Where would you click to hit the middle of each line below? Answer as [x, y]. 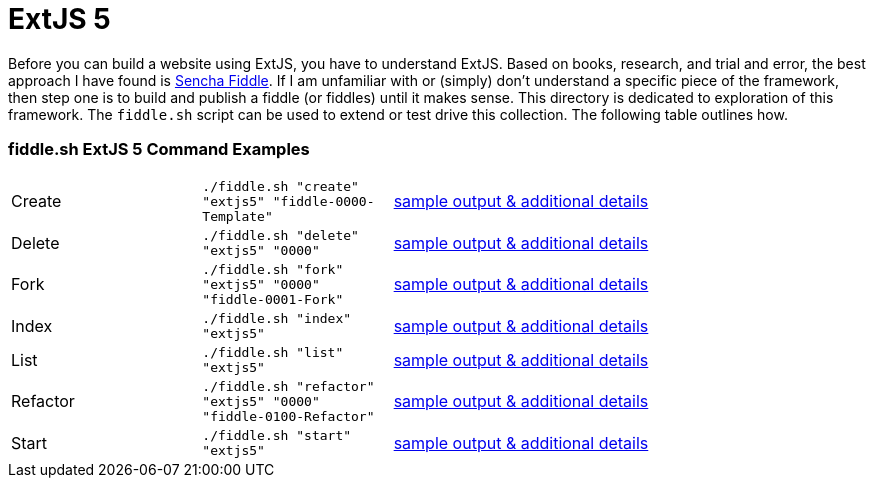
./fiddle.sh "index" [277, 318]
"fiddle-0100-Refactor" [288, 416]
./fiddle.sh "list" [273, 352]
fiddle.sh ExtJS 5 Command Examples [159, 149]
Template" [237, 216]
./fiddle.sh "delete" [280, 235]
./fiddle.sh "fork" [273, 269]
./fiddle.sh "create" [280, 186]
